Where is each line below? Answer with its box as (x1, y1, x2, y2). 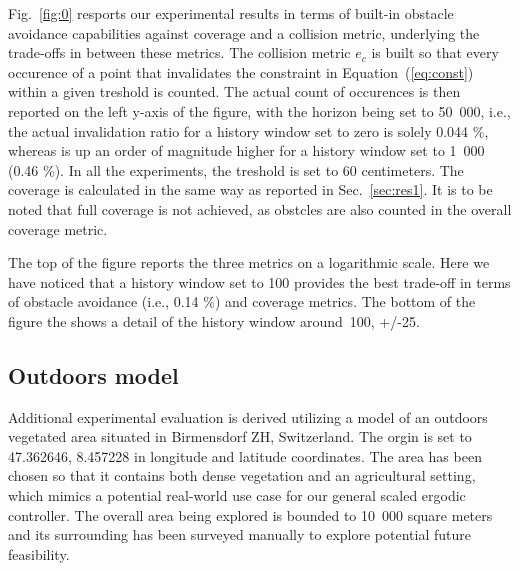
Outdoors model (8, 359, 179, 390)
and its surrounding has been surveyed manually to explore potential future (8, 524, 471, 545)
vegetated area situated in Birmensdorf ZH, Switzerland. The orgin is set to (8, 426, 472, 447)
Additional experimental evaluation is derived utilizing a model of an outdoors (8, 406, 488, 427)
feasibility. (8, 543, 70, 564)
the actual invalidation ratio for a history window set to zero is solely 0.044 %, (8, 120, 489, 141)
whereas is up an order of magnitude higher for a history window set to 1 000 (8, 140, 485, 161)
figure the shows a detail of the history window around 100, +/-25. (8, 310, 420, 331)
